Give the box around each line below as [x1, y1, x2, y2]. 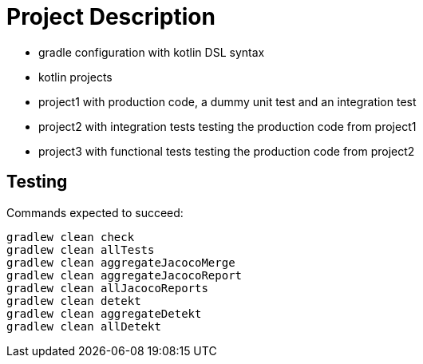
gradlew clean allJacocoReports [6, 281, 208, 295]
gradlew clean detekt [6, 294, 141, 307]
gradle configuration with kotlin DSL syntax [38, 45, 265, 59]
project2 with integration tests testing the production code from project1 [38, 119, 417, 133]
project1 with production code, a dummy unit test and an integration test [38, 94, 417, 109]
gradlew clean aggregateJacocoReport [6, 268, 243, 282]
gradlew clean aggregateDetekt [6, 307, 202, 320]
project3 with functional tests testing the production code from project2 [38, 144, 415, 158]
